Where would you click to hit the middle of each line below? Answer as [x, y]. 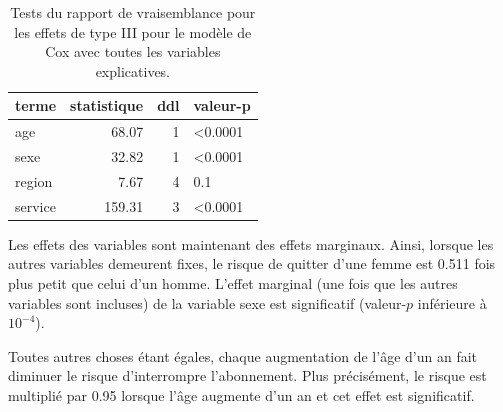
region [34, 180]
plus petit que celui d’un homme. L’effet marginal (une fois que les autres [233, 283]
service [35, 205]
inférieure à [452, 302]
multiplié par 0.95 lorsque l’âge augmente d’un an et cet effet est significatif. [241, 395]
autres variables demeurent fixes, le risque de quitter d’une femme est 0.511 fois [252, 263]
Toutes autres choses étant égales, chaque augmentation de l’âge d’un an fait [242, 355]
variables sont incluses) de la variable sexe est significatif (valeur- [207, 302]
